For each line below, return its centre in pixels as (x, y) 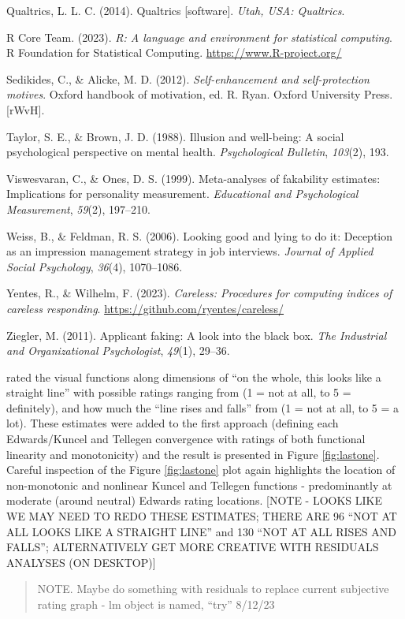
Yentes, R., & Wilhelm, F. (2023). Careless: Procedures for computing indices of (199, 293)
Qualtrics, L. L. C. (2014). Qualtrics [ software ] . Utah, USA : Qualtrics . (176, 10)
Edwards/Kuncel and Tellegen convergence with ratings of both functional (186, 439)
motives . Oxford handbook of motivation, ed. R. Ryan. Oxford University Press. (200, 94)
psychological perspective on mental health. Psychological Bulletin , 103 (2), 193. (198, 152)
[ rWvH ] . (26, 109)
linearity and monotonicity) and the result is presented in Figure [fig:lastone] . (193, 454)
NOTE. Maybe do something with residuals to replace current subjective (213, 589)
